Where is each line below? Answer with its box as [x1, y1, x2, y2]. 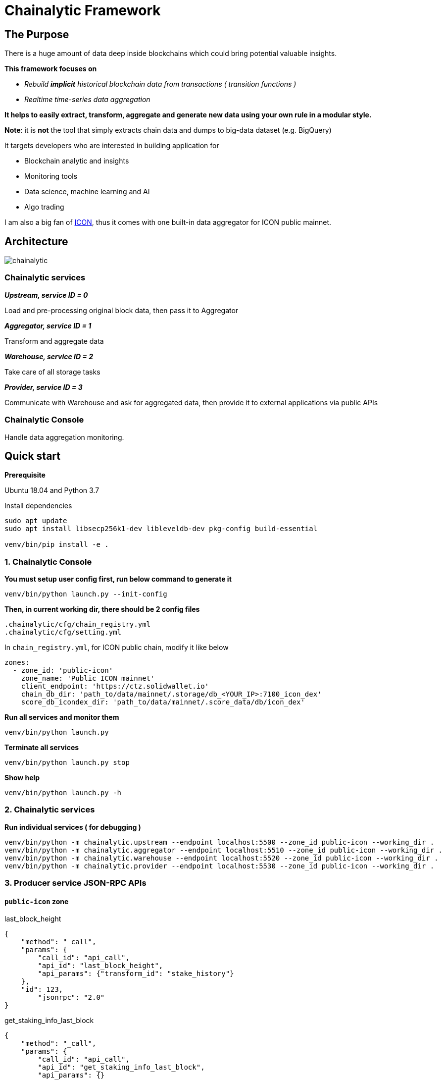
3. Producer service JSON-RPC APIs [4, 878, 147, 888]
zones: [4, 658, 30, 667]
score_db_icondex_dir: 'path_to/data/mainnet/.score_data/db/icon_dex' [21, 698, 305, 706]
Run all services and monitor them [4, 713, 119, 722]
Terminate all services [4, 743, 79, 752]
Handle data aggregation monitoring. [4, 432, 124, 441]
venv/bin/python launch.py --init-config [4, 590, 167, 598]
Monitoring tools [24, 172, 78, 181]
